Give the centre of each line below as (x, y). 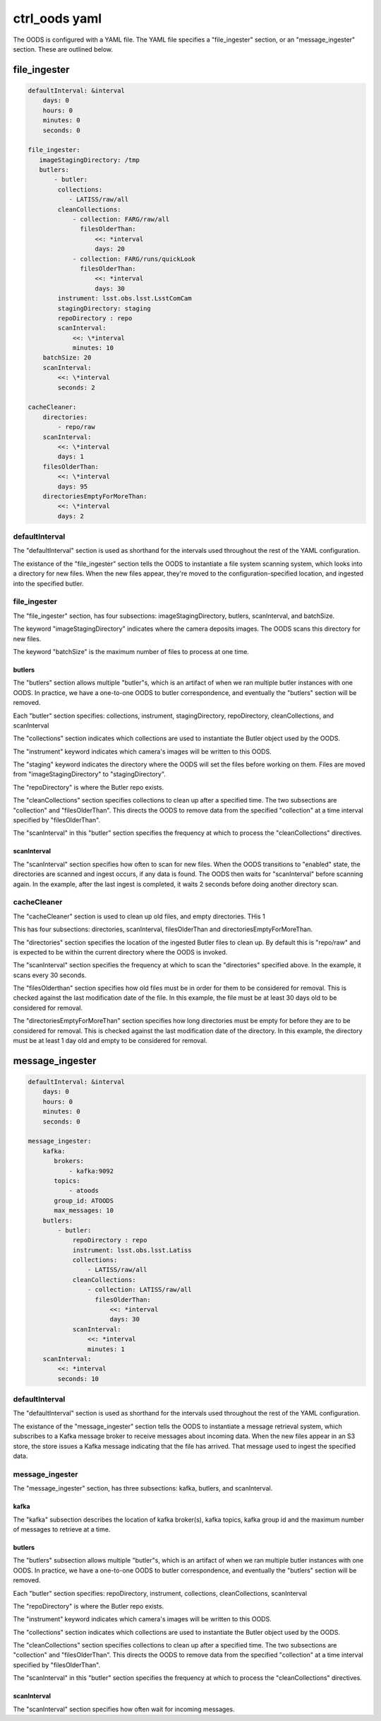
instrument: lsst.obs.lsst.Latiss (132, 1250)
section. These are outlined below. (63, 49)
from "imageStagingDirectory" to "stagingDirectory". (89, 774)
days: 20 (110, 249)
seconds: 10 (78, 1378)
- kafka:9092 (91, 1171)
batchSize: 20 (67, 358)
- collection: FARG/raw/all (121, 220)
